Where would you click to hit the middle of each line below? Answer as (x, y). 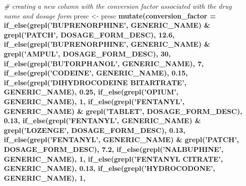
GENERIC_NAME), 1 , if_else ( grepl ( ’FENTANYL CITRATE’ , (114, 158)
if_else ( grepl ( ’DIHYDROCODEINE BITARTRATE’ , (95, 82)
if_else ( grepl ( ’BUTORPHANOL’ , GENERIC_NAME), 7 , (104, 63)
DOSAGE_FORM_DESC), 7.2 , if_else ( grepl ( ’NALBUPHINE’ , (114, 149)
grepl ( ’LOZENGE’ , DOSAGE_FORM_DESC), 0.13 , (95, 130)
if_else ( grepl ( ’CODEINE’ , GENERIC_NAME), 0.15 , (96, 73)
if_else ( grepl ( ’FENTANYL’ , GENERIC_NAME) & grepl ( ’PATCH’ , (122, 139)
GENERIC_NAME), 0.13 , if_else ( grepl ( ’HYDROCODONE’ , (110, 168)
